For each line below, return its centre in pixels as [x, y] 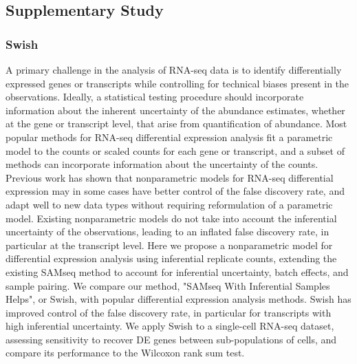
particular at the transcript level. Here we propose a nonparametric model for [169, 245]
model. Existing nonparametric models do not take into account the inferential [171, 218]
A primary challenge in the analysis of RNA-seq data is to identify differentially [174, 69]
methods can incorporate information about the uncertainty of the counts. [162, 164]
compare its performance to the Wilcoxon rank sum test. [125, 353]
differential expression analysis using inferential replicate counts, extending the [171, 258]
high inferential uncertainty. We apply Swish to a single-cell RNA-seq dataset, [170, 326]
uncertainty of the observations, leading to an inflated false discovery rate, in [167, 232]
